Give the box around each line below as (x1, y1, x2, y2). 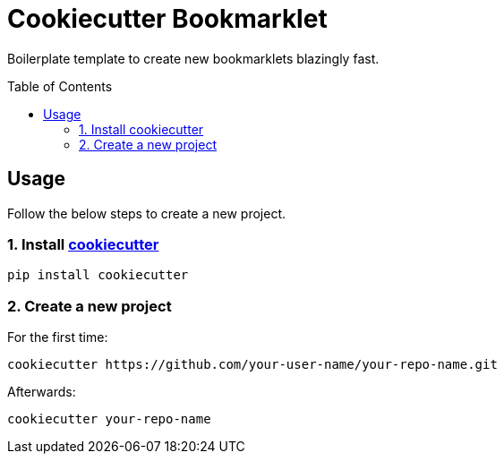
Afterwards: (7, 384, 76, 400)
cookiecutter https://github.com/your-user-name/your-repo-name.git (7, 357, 498, 372)
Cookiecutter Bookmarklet (7, 4, 328, 34)
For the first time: (7, 329, 108, 346)
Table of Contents (7, 78, 113, 94)
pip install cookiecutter (7, 268, 189, 283)
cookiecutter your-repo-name (7, 412, 211, 427)
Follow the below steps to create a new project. (7, 205, 286, 221)
